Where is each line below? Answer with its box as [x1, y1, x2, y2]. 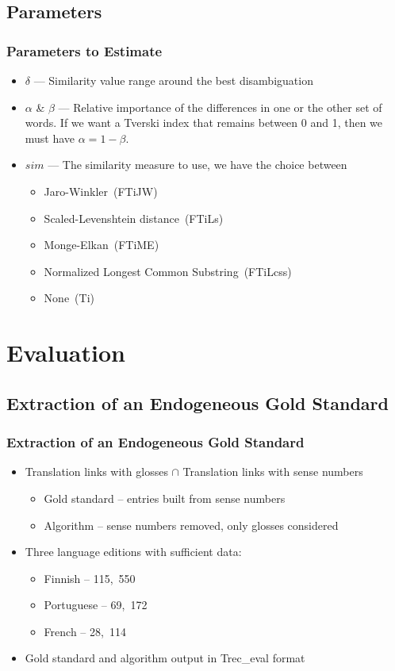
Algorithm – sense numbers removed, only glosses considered [44, 516, 339, 533]
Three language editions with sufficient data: [25, 543, 242, 560]
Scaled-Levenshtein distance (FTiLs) [44, 209, 224, 226]
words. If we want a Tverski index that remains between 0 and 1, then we [25, 114, 383, 131]
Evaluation [6, 336, 125, 369]
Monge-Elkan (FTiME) [44, 236, 159, 253]
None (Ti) [44, 289, 94, 306]
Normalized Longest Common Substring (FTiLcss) [44, 263, 292, 279]
